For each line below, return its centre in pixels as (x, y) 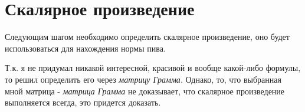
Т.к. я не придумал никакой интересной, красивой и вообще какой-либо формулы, (153, 68)
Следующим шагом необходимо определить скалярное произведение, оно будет (147, 37)
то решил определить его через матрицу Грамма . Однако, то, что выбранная (143, 79)
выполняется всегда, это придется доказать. (83, 102)
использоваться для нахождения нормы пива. (85, 48)
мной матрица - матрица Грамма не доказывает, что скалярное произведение (145, 91)
